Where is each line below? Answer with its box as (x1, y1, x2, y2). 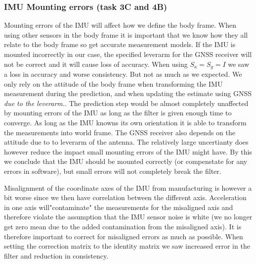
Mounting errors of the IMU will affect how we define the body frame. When (4, 20, 237, 30)
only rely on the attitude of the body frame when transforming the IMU (4, 78, 223, 89)
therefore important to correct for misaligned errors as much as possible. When (4, 231, 243, 241)
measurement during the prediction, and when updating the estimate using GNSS (4, 88, 252, 99)
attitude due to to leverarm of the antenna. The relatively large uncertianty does (4, 137, 249, 147)
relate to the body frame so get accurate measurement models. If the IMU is (4, 39, 236, 50)
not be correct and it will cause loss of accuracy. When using (4, 58, 188, 69)
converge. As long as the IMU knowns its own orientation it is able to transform (4, 117, 247, 128)
